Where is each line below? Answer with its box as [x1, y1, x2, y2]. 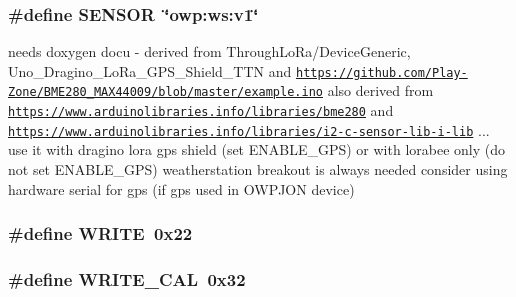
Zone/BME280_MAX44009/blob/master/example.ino [8, 85, 323, 100]
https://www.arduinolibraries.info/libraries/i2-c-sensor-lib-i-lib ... [8, 119, 490, 140]
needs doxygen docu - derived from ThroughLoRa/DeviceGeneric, [8, 41, 411, 62]
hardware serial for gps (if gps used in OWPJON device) [8, 178, 355, 199]
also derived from [327, 80, 434, 101]
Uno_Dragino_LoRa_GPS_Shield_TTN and [8, 60, 292, 81]
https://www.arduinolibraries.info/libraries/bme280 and [8, 100, 394, 121]
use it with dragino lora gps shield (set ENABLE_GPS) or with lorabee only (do [8, 139, 506, 160]
